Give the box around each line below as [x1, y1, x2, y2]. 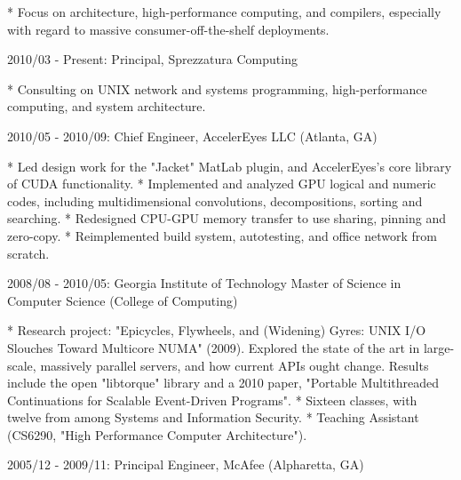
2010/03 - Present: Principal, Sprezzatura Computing [7, 50, 298, 68]
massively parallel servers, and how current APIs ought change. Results [40, 356, 429, 374]
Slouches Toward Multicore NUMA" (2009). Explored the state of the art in [7, 338, 420, 356]
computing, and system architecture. [7, 97, 206, 116]
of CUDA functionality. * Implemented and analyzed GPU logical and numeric [7, 174, 436, 193]
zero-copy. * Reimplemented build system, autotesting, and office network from [7, 226, 437, 244]
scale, [7, 356, 36, 374]
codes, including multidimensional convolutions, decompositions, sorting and [7, 191, 423, 210]
